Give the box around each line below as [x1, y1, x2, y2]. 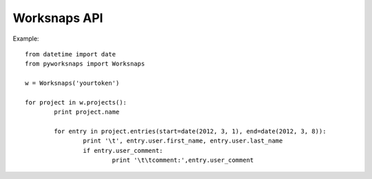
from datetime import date [25, 50, 116, 58]
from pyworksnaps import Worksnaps [25, 60, 145, 68]
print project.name [54, 108, 120, 116]
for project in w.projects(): [25, 98, 127, 106]
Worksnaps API [12, 10, 103, 25]
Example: [12, 34, 39, 43]
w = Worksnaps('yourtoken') [25, 79, 120, 87]
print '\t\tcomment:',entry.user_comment [112, 156, 254, 165]
